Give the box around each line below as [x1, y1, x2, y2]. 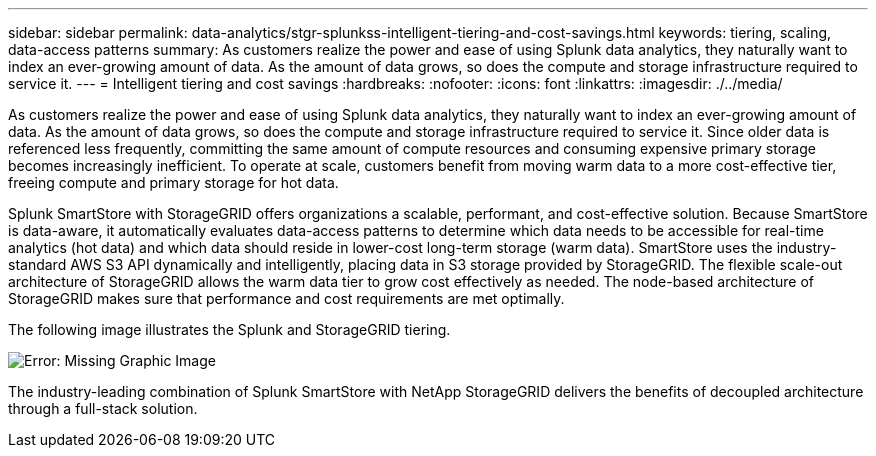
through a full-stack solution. [8, 400, 198, 417]
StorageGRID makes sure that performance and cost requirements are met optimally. [8, 290, 565, 307]
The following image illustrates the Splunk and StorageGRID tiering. [8, 321, 451, 338]
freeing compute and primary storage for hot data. [8, 174, 339, 191]
